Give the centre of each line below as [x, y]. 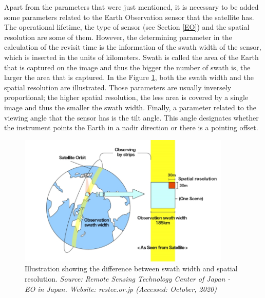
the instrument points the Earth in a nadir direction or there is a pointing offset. [131, 127]
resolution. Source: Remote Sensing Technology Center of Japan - [128, 278]
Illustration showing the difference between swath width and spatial [131, 269]
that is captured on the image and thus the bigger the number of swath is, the [127, 67]
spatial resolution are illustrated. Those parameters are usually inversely [118, 87]
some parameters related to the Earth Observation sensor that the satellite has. [129, 17]
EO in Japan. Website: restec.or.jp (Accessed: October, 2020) [121, 289]
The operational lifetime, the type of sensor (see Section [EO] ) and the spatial [127, 27]
